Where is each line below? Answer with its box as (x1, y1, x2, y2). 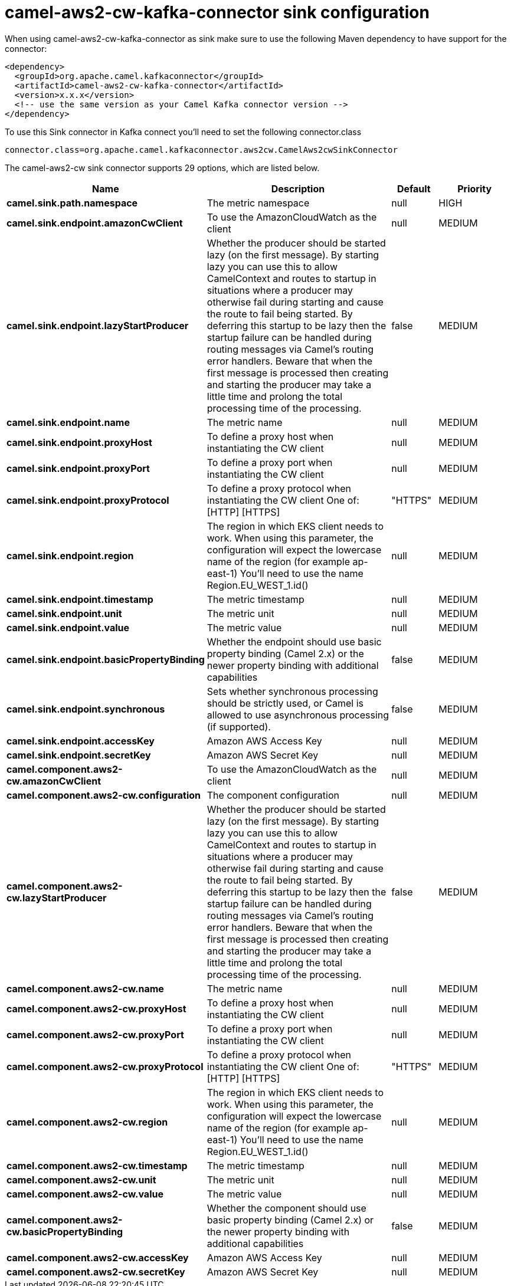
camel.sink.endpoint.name (6, 416, 130, 428)
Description (271, 182, 325, 195)
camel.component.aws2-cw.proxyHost (6, 1002, 186, 1015)
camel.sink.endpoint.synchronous (6, 703, 165, 715)
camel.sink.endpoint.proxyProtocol (6, 494, 169, 506)
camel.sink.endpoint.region (6, 549, 134, 562)
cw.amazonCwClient (6, 775, 101, 787)
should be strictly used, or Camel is (207, 697, 364, 709)
